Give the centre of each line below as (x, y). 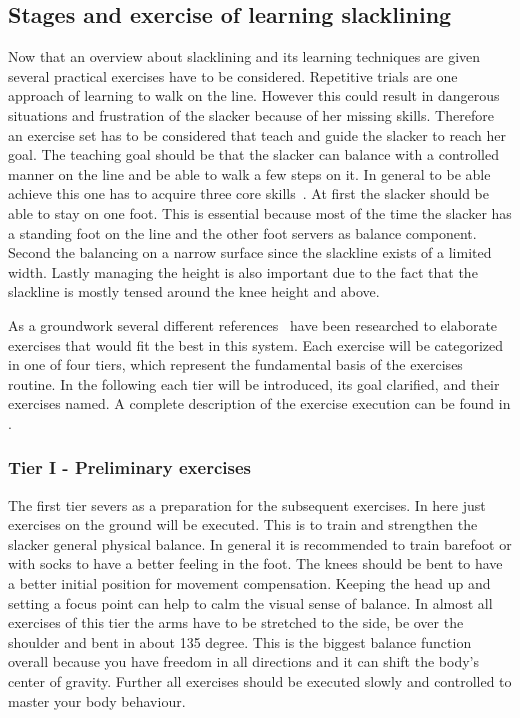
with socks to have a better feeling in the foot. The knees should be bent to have (255, 563)
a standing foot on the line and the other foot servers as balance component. (242, 232)
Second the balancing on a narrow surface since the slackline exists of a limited (250, 252)
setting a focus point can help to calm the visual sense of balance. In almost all (250, 602)
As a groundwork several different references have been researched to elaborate (253, 324)
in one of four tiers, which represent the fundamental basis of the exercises (235, 364)
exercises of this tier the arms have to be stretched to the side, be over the (236, 622)
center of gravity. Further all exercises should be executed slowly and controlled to (260, 681)
